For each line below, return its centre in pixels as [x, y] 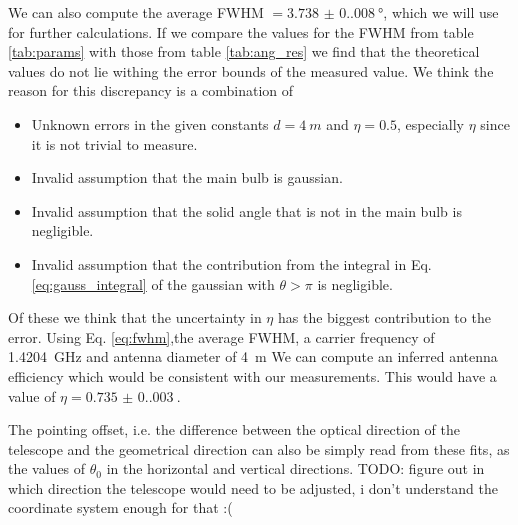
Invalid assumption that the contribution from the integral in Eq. [231, 263]
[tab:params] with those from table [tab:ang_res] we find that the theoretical [244, 51]
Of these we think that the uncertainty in [135, 317]
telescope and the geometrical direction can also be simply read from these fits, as [259, 448]
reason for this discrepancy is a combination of [151, 90]
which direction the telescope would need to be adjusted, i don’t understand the [253, 487]
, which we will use [441, 12]
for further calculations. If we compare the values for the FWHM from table [241, 31]
